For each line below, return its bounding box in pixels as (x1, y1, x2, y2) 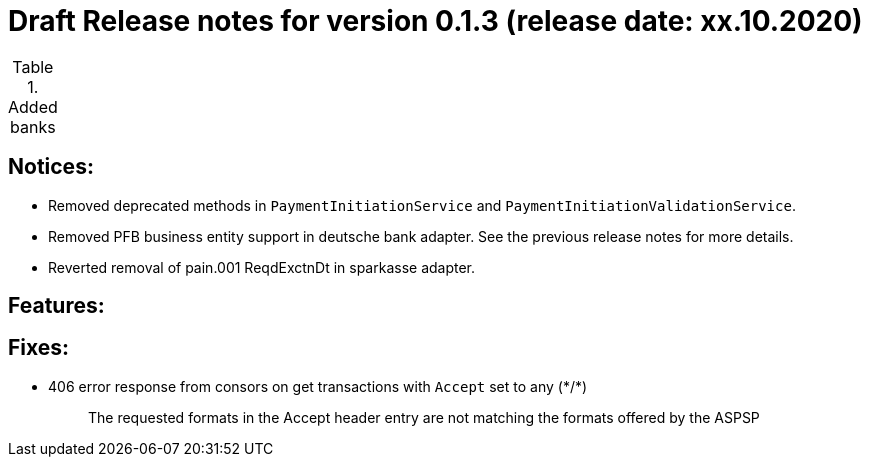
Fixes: (8, 335, 70, 361)
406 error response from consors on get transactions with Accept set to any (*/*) (48, 377, 588, 395)
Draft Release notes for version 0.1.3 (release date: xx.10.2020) (8, 4, 863, 38)
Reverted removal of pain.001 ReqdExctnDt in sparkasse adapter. (48, 258, 476, 276)
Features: (8, 293, 105, 319)
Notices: (8, 154, 94, 180)
